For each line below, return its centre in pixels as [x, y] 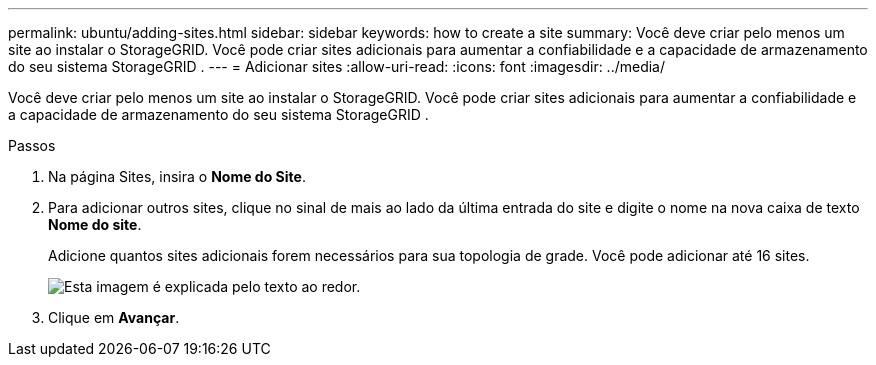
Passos [32, 145]
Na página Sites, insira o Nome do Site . [177, 176]
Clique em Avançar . [114, 317]
